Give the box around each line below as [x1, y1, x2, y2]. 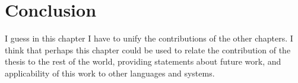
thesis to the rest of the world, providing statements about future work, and [5, 55, 281, 68]
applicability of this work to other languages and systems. [5, 66, 215, 79]
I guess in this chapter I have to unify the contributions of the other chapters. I [5, 32, 293, 44]
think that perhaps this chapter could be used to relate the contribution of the [5, 43, 291, 56]
